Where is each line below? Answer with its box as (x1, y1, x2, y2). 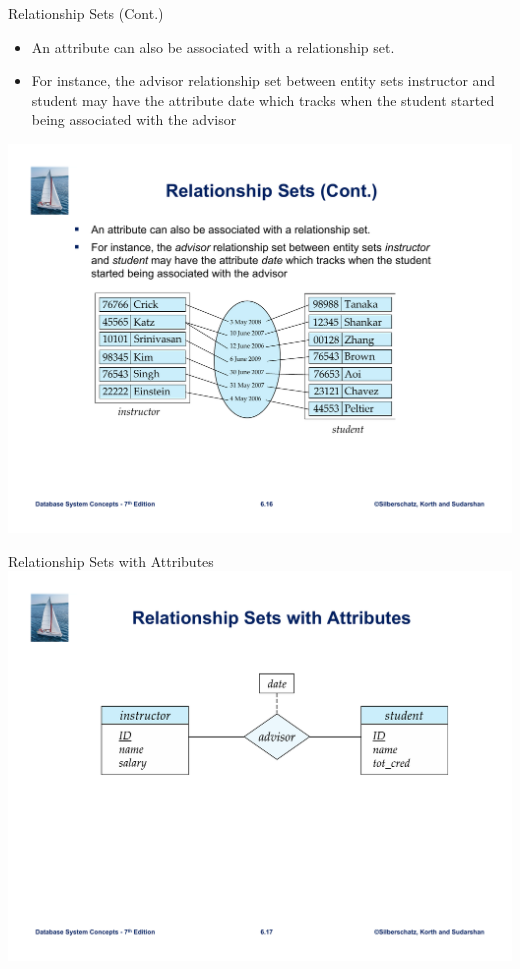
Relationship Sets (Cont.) (8, 3, 164, 23)
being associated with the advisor (31, 109, 237, 130)
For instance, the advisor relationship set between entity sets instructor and (31, 70, 496, 91)
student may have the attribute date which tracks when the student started (31, 89, 495, 110)
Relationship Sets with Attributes (8, 550, 214, 571)
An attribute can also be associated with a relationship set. (31, 36, 395, 57)
